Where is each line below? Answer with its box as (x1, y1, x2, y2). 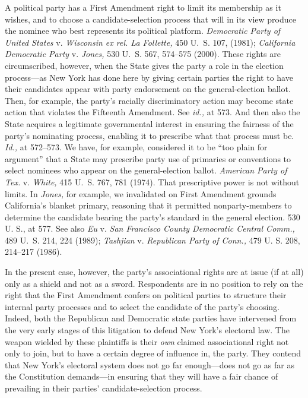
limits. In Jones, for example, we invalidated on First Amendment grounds (5, 187, 277, 200)
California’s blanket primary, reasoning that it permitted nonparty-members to (5, 199, 292, 211)
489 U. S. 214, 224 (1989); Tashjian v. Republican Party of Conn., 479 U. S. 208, (5, 233, 300, 246)
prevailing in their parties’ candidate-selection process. (5, 382, 202, 394)
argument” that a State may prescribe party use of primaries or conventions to (5, 152, 291, 165)
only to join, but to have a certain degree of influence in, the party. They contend (5, 347, 301, 359)
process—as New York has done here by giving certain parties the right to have (5, 71, 293, 83)
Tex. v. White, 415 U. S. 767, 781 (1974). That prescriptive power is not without (5, 175, 300, 188)
